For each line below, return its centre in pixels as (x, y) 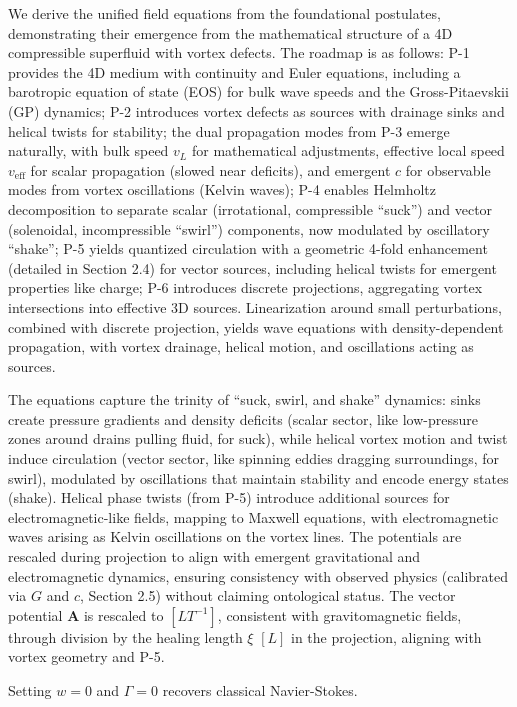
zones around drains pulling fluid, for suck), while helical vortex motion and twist (258, 438)
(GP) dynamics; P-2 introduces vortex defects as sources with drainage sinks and (256, 110)
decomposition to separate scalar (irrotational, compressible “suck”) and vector (250, 208)
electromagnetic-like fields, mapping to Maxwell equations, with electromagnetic (253, 516)
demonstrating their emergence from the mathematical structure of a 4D (230, 32)
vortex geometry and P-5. (86, 656)
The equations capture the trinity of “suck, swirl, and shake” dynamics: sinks (244, 399)
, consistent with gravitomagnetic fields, (339, 614)
